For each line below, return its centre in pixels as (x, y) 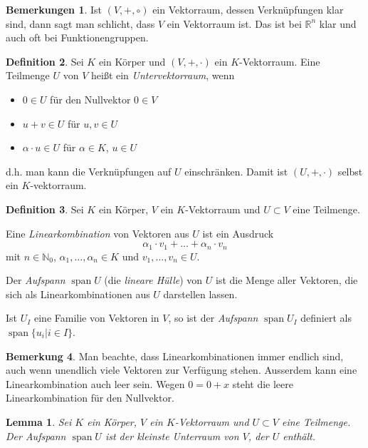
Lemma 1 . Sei (39, 421)
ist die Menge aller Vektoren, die (287, 280)
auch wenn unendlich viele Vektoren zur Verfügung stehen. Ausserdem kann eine (182, 370)
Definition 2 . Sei (45, 61)
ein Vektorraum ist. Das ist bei (234, 23)
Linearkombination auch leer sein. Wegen (95, 383)
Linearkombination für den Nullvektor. (90, 398)
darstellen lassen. (200, 294)
